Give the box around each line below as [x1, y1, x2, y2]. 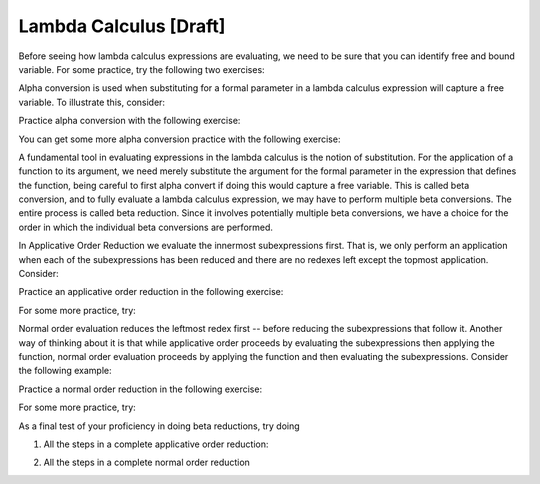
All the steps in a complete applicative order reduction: [43, 438, 269, 450]
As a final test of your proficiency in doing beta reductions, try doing [18, 420, 300, 432]
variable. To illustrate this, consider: [18, 96, 165, 108]
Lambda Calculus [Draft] [18, 15, 226, 37]
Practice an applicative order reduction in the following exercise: [18, 286, 284, 298]
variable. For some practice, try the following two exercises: [18, 63, 265, 75]
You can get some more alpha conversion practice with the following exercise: [18, 133, 341, 145]
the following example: [18, 365, 112, 377]
